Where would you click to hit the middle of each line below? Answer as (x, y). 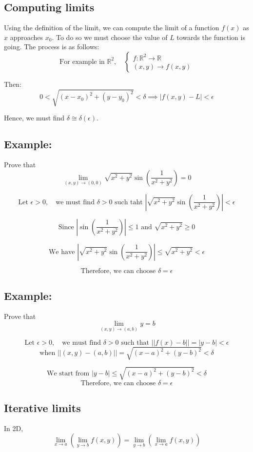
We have (62, 252)
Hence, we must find (34, 118)
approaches (27, 37)
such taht (129, 202)
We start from (68, 373)
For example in (82, 62)
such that (135, 343)
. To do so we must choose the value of (110, 37)
